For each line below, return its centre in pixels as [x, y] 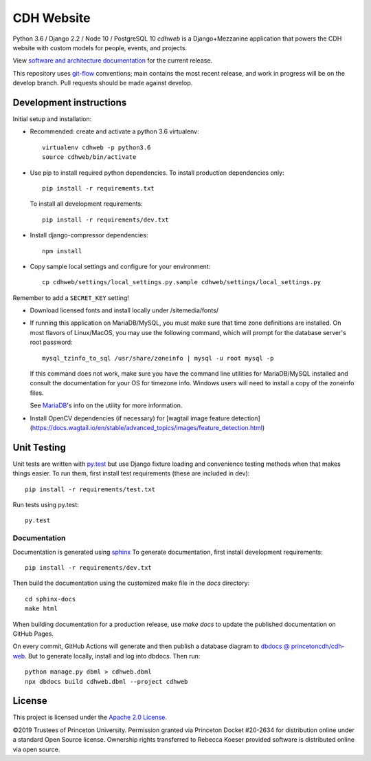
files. [37, 393]
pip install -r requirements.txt [98, 188]
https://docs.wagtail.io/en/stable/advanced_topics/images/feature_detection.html [147, 428]
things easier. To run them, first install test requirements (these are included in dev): [131, 473]
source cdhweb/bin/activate [89, 157]
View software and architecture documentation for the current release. [113, 61]
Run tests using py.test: [46, 505]
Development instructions [70, 102]
